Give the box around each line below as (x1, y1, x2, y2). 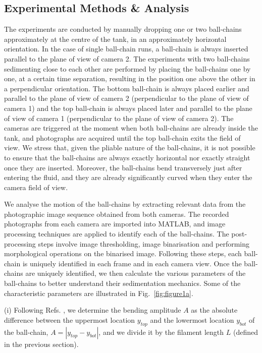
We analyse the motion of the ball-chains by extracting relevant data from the (4, 199, 246, 209)
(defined (233, 326, 258, 337)
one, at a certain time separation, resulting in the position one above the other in (4, 73, 255, 84)
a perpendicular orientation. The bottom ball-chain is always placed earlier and (4, 83, 249, 93)
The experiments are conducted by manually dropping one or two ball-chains (4, 24, 242, 34)
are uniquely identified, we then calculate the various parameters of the (25, 268, 246, 278)
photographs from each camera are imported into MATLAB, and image (4, 218, 226, 229)
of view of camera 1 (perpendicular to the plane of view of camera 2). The (4, 112, 234, 123)
